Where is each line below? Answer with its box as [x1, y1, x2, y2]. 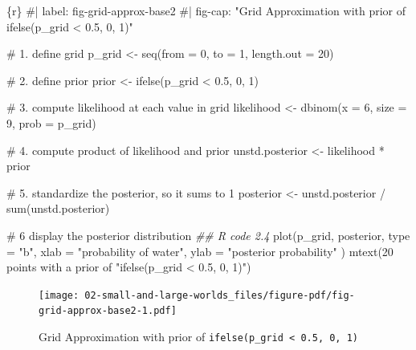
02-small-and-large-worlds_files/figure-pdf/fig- [84, 289, 355, 301]
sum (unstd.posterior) [6, 200, 110, 217]
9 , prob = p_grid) [6, 114, 96, 131]
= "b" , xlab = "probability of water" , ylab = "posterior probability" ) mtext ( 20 [6, 242, 394, 259]
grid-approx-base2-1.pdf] [39, 305, 177, 317]
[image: [39, 289, 80, 301]
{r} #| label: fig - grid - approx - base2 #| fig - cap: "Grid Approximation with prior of [6, 2, 406, 18]
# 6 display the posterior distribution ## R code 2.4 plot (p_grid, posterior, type [6, 226, 410, 243]
